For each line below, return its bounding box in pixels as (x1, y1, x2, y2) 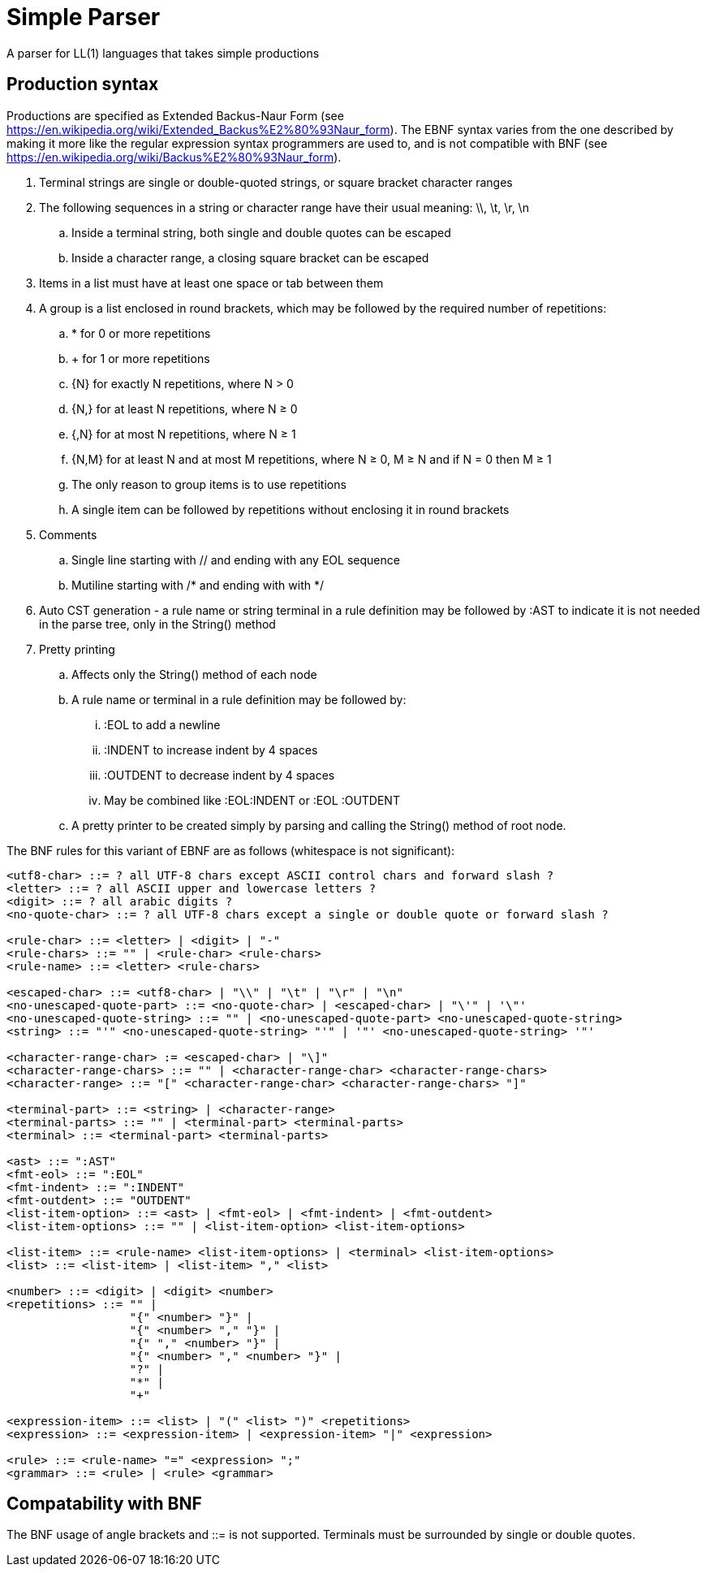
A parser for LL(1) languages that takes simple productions (6, 45, 320, 60)
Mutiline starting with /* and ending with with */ (71, 577, 325, 592)
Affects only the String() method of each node (71, 667, 317, 681)
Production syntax (6, 74, 159, 95)
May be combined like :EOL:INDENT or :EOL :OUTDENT (104, 793, 400, 807)
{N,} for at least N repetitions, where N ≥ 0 (71, 401, 298, 416)
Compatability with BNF (6, 1493, 202, 1515)
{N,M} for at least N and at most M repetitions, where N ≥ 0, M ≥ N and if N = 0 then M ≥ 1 (71, 452, 552, 466)
